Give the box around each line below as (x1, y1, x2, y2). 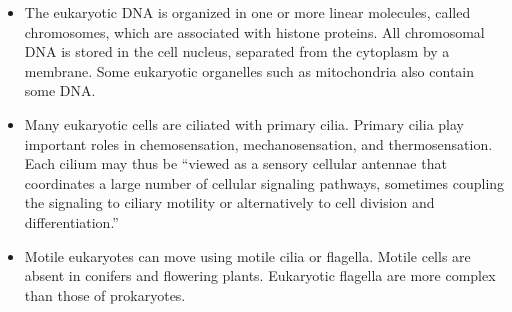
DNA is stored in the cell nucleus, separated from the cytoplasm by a (24, 41, 450, 62)
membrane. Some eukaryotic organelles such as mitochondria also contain (24, 60, 475, 81)
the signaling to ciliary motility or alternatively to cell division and (24, 192, 435, 213)
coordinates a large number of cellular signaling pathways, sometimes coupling (24, 172, 505, 193)
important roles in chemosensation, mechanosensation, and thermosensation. (24, 133, 493, 154)
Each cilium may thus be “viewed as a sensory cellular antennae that (24, 153, 447, 174)
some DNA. (24, 80, 96, 101)
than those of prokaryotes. (24, 284, 186, 305)
